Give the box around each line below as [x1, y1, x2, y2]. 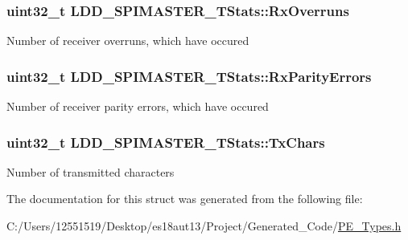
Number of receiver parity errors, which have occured [6, 98, 269, 115]
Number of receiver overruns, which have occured [6, 32, 249, 49]
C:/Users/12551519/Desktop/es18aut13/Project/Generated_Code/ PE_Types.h [6, 218, 402, 234]
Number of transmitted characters [6, 163, 175, 180]
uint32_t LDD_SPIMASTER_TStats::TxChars [6, 132, 325, 152]
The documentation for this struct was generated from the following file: [6, 190, 363, 207]
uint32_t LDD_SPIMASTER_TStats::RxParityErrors [6, 66, 372, 86]
